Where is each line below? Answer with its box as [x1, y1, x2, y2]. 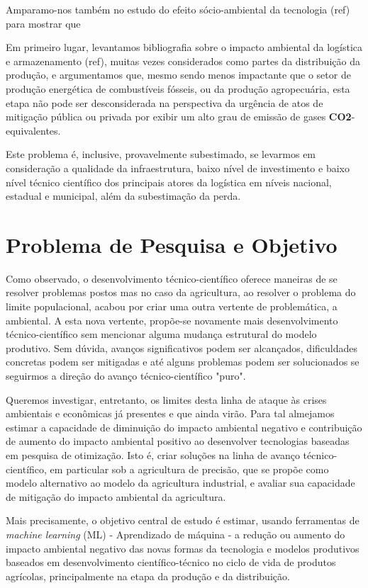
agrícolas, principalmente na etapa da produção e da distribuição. [6, 568, 290, 583]
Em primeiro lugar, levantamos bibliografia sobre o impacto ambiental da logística [6, 40, 363, 55]
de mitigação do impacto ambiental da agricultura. [6, 489, 226, 504]
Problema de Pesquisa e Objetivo [6, 230, 338, 259]
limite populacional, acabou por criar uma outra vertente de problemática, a [6, 299, 338, 314]
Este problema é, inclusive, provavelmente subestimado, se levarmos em [6, 147, 316, 162]
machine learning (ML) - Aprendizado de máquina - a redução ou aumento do [6, 526, 345, 541]
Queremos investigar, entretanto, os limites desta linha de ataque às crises [6, 392, 327, 407]
